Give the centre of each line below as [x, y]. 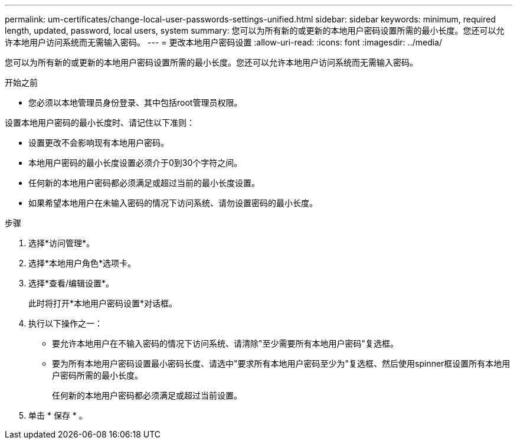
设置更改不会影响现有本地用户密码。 [99, 143]
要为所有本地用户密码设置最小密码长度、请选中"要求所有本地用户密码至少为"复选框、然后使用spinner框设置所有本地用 [281, 363]
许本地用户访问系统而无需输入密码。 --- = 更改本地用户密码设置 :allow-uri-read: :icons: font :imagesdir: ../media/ [224, 42]
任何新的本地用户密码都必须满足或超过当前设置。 [147, 395]
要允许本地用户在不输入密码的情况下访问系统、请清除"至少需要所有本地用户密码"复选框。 [225, 343]
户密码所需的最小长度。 [97, 375]
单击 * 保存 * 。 [58, 415]
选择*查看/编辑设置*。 [71, 283]
